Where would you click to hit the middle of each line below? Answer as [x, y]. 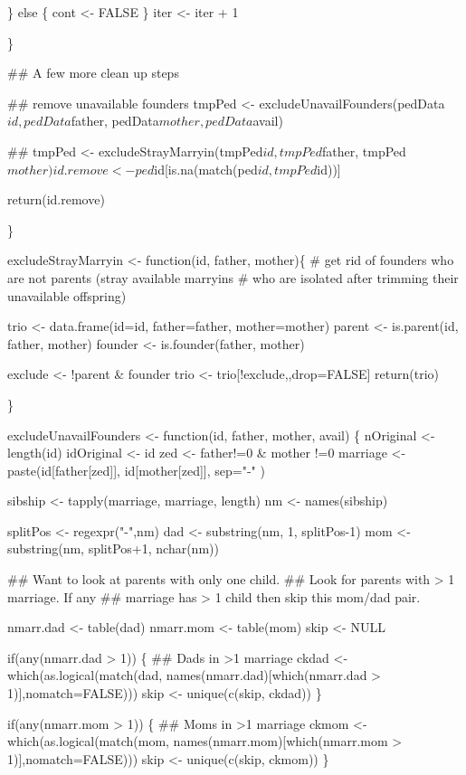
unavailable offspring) [67, 295]
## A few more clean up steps [93, 73]
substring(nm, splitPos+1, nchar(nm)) [113, 548]
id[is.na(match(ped [206, 169]
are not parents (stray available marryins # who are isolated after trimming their [233, 277]
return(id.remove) [56, 199]
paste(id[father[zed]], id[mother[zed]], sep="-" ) [136, 470]
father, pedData [115, 121]
